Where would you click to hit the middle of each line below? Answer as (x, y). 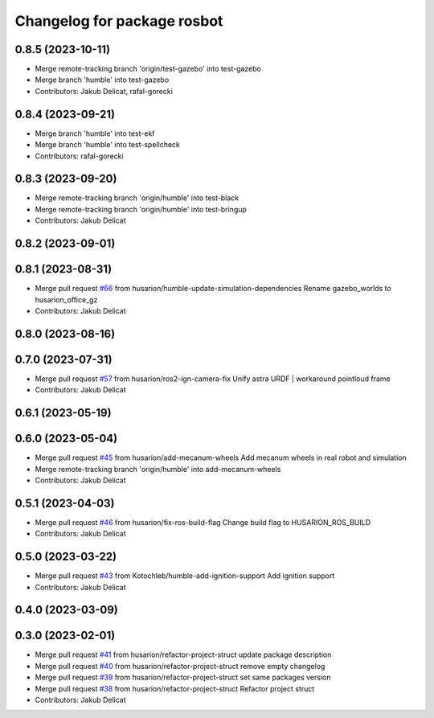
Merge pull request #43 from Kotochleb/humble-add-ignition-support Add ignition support (185, 576)
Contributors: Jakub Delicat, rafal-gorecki (104, 91)
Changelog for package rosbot (119, 21)
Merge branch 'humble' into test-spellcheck (107, 145)
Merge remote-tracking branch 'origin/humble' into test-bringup (141, 209)
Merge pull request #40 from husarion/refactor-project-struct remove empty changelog (180, 666)
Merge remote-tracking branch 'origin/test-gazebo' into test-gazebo (148, 69)
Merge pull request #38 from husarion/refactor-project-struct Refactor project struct (175, 688)
